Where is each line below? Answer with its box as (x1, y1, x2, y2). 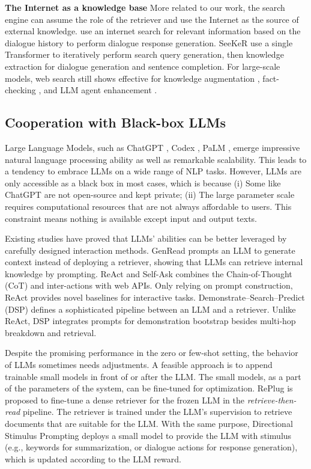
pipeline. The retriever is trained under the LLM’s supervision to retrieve (22, 405, 292, 418)
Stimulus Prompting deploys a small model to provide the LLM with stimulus (5, 429, 292, 441)
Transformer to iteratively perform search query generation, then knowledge (5, 48, 284, 61)
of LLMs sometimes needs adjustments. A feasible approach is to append (5, 358, 273, 371)
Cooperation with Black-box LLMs (5, 113, 226, 132)
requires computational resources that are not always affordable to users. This (5, 200, 292, 212)
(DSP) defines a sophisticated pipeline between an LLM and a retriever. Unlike (5, 302, 296, 315)
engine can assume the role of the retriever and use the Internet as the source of (5, 13, 299, 25)
